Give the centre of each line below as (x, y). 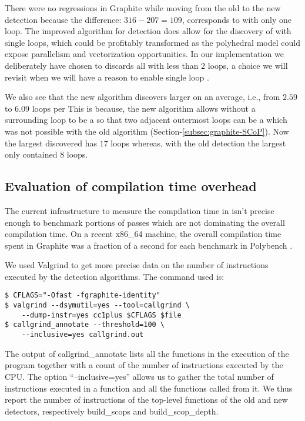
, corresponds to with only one (237, 19)
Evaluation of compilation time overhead (131, 186)
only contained (31, 154)
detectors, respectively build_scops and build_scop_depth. (112, 411)
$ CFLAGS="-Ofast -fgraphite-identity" (83, 295)
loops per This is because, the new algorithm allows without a (144, 108)
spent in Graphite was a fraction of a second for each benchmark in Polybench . (149, 245)
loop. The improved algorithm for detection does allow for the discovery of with (148, 31)
